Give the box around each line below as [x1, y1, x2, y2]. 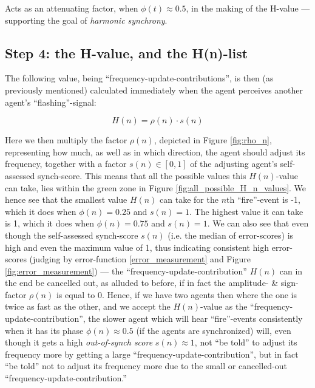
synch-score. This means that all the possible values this [37, 169, 246, 182]
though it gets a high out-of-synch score [5, 336, 153, 349]
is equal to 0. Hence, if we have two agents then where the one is [56, 288, 297, 301]
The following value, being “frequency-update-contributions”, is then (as [5, 72, 274, 84]
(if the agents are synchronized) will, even [136, 324, 291, 336]
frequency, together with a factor [5, 157, 127, 170]
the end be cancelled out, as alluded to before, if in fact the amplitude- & [5, 276, 279, 289]
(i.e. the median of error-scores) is [168, 228, 294, 241]
